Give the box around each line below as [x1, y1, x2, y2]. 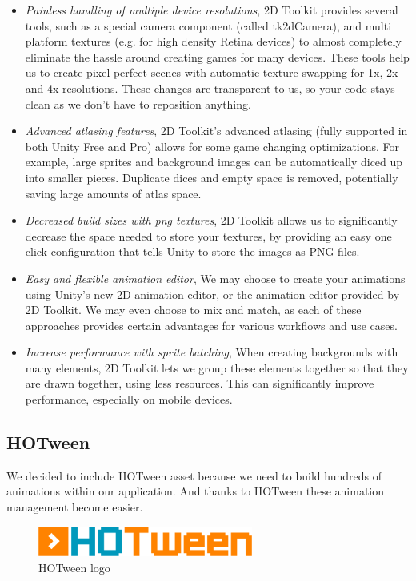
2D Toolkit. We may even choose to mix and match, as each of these [25, 301, 362, 318]
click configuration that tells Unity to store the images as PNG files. [25, 243, 360, 260]
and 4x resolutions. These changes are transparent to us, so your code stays [25, 79, 395, 96]
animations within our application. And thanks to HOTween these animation [6, 483, 385, 499]
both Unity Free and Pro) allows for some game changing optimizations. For [25, 137, 400, 154]
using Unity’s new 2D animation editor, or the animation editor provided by [25, 285, 400, 302]
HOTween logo [38, 559, 110, 575]
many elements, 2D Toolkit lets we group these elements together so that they [25, 359, 409, 376]
